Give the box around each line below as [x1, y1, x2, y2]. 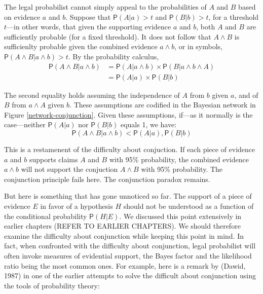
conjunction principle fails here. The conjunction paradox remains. [4, 173, 210, 184]
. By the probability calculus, [68, 51, 159, 61]
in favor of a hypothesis [40, 200, 113, 211]
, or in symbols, [174, 41, 223, 52]
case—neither [4, 119, 46, 130]
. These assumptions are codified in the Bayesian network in [69, 99, 256, 110]
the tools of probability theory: [4, 280, 100, 290]
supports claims [29, 154, 78, 164]
